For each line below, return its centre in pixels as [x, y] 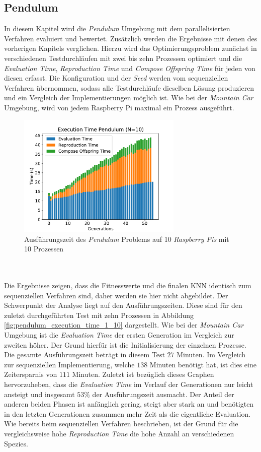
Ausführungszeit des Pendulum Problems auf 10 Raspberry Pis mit [127, 239]
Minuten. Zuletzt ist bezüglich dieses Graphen [143, 374]
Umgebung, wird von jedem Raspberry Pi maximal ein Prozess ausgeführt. [119, 107]
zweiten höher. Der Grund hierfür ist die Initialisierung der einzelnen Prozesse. [125, 344]
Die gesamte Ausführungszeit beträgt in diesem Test [84, 354]
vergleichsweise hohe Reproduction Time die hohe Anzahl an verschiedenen [119, 434]
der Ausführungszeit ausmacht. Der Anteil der [163, 394]
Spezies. [16, 443]
